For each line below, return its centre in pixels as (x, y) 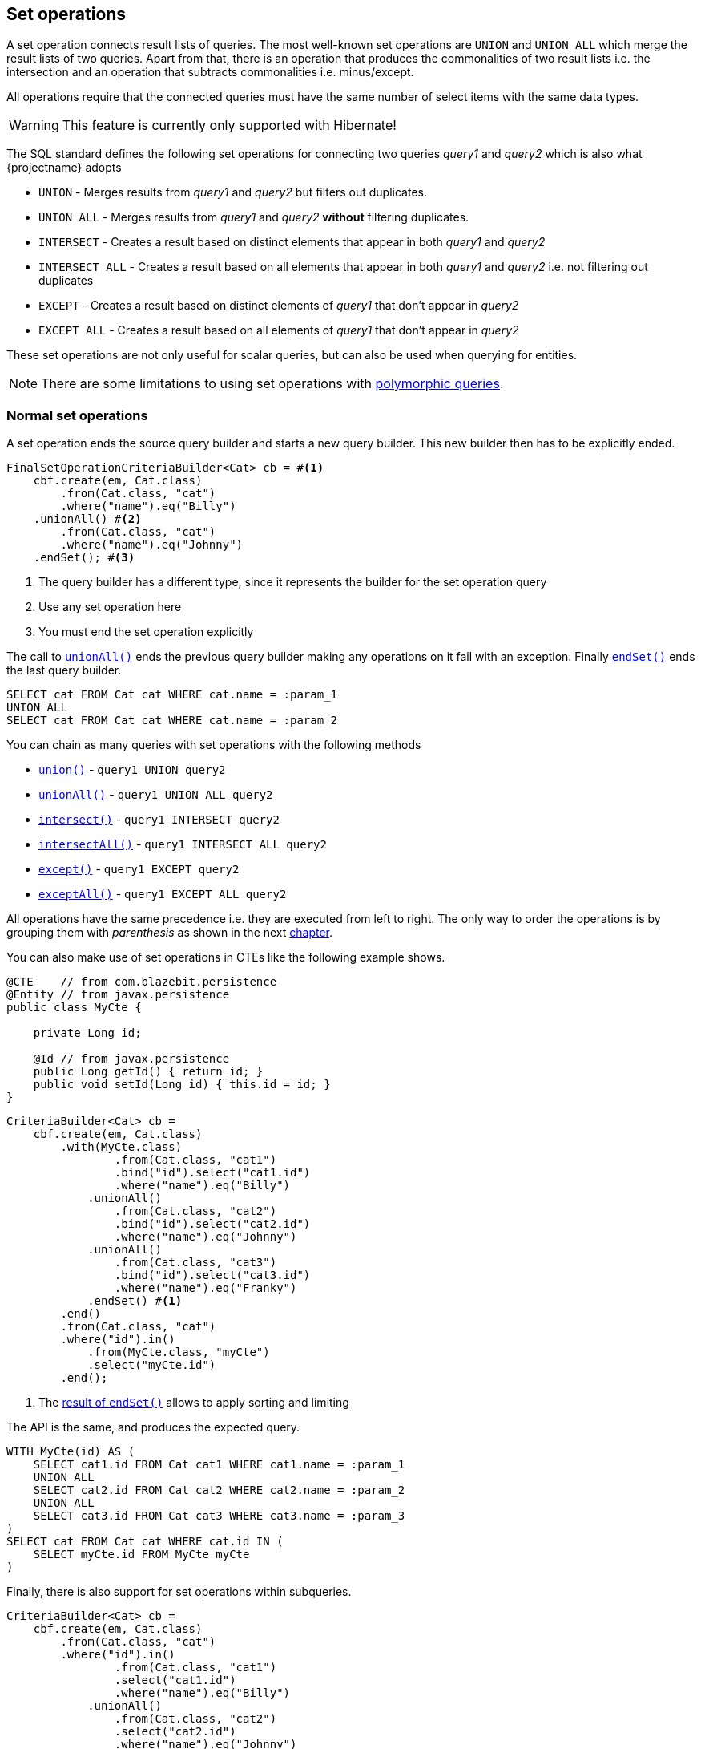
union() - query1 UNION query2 (132, 770)
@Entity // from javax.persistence (118, 995)
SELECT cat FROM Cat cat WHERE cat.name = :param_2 (172, 721)
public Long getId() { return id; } (148, 1072)
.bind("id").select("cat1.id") (212, 1173)
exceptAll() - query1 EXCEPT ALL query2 (163, 894)
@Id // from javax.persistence (131, 1059)
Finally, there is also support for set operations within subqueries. (179, 1592)
